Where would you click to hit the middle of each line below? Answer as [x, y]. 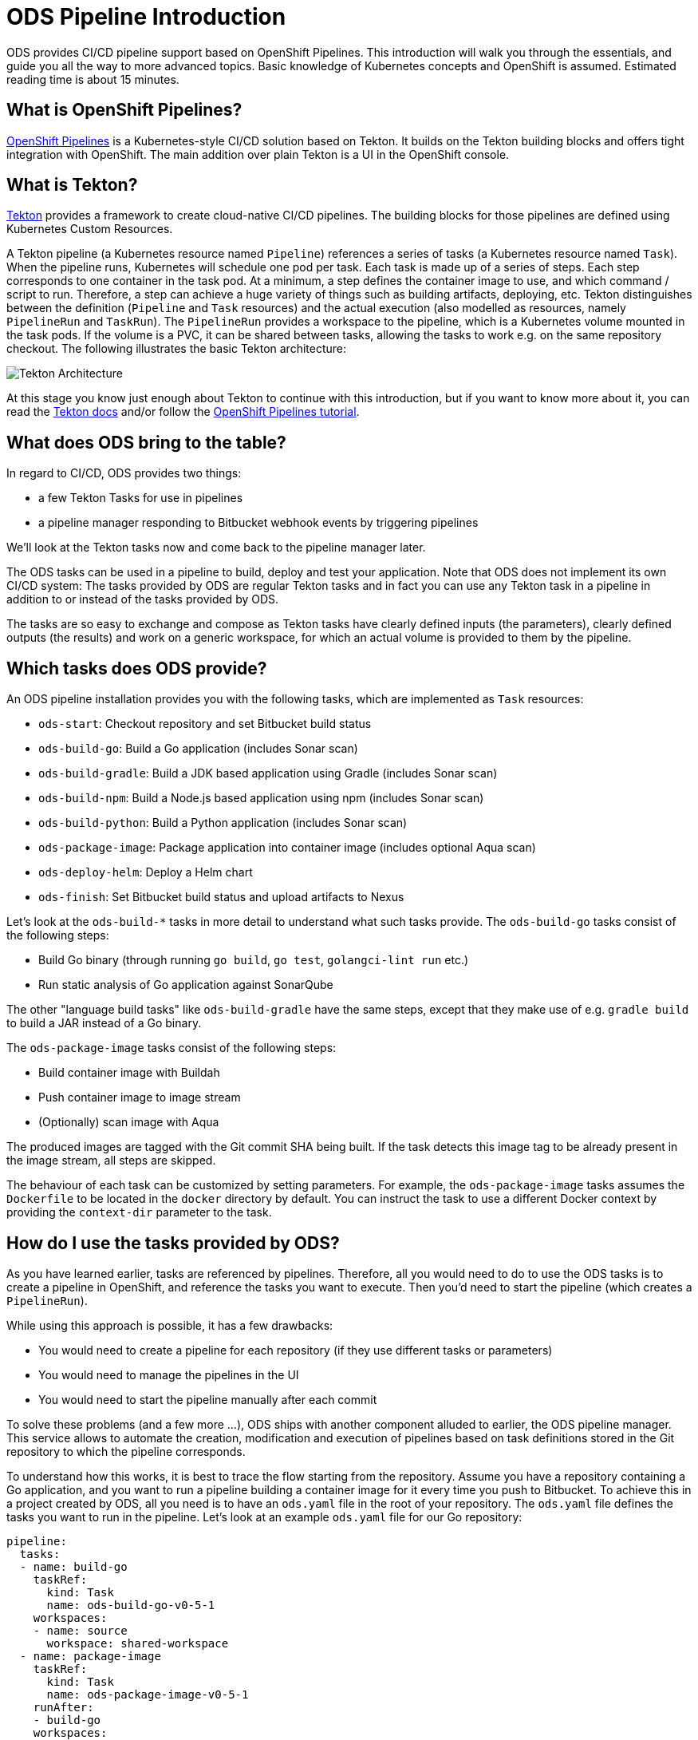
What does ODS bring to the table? [146, 442]
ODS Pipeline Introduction [146, 17]
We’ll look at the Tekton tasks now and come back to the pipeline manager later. [216, 548]
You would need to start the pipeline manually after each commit [208, 1399]
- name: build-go [73, 1566]
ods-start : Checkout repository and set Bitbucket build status [205, 724]
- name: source [80, 1630]
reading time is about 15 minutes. [93, 79]
